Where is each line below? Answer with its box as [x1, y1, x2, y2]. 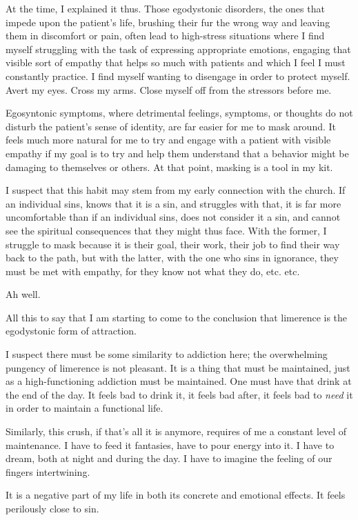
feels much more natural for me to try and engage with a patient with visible [6, 132, 331, 147]
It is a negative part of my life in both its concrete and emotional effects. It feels [6, 488, 346, 502]
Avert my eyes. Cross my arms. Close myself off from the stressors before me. [6, 82, 332, 97]
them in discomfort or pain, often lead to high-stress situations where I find [6, 28, 325, 43]
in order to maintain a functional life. [6, 401, 163, 415]
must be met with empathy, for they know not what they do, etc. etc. [6, 263, 300, 278]
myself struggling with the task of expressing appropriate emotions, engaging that [6, 41, 351, 56]
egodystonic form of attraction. [6, 323, 137, 338]
